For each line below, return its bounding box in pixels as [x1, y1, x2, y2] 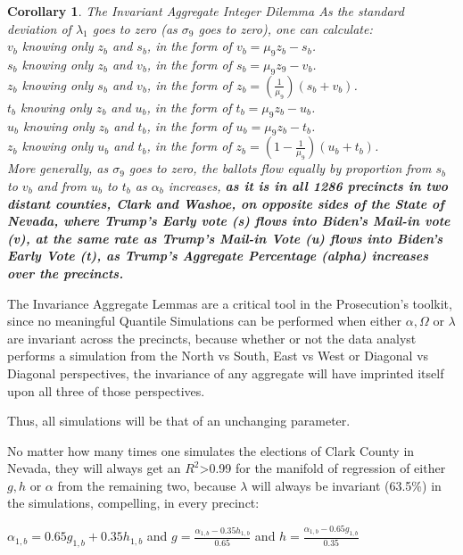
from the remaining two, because [57, 476, 236, 494]
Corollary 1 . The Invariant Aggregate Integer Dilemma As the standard [7, 2, 404, 20]
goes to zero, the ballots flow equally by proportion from [128, 159, 432, 178]
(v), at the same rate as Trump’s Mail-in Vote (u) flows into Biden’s [7, 228, 443, 247]
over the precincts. [7, 263, 124, 282]
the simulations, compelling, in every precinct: [7, 493, 260, 512]
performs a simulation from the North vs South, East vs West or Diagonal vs [7, 346, 429, 365]
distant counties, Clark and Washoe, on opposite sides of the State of [7, 194, 444, 212]
